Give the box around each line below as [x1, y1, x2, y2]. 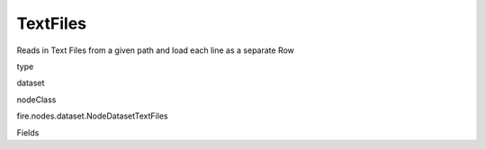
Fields [16, 127, 40, 138]
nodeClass [16, 94, 57, 105]
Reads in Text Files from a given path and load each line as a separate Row [16, 45, 294, 56]
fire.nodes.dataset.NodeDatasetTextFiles [16, 110, 168, 121]
